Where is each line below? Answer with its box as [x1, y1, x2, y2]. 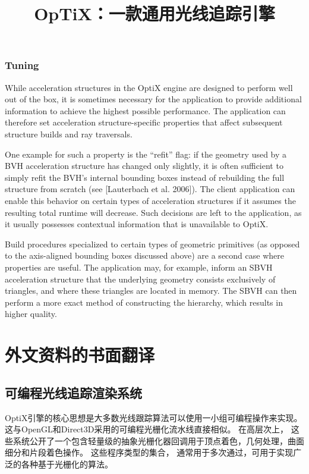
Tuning [5, 58, 39, 73]
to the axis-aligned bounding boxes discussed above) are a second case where [5, 249, 284, 262]
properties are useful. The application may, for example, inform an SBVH [5, 260, 273, 273]
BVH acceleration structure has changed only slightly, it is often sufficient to [5, 159, 283, 172]
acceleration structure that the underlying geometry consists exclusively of [5, 272, 276, 285]
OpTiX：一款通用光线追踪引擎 [34, 1, 275, 26]
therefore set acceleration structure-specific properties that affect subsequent [5, 116, 283, 128]
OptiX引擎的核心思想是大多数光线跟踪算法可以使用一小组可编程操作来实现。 [5, 411, 302, 423]
